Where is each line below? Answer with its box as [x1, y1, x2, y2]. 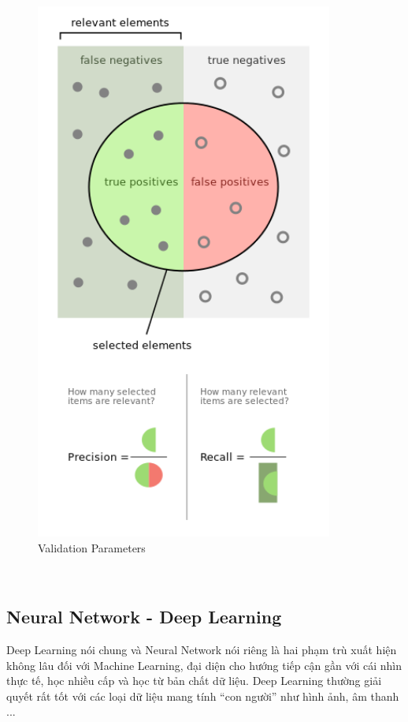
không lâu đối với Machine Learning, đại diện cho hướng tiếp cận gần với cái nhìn [6, 657, 402, 673]
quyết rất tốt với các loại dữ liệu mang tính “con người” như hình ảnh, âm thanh [6, 687, 399, 704]
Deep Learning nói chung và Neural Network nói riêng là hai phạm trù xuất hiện [6, 641, 397, 657]
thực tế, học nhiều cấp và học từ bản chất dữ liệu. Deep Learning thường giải [6, 672, 382, 689]
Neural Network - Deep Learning [6, 604, 282, 629]
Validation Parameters [38, 539, 146, 556]
